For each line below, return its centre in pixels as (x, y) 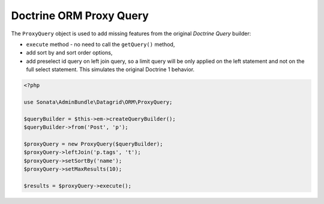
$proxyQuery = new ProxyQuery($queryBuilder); (93, 144)
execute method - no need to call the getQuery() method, (100, 44)
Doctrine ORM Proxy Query (80, 16)
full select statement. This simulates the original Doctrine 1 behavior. (110, 69)
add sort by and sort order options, (69, 53)
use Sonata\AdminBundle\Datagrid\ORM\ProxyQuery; (98, 102)
